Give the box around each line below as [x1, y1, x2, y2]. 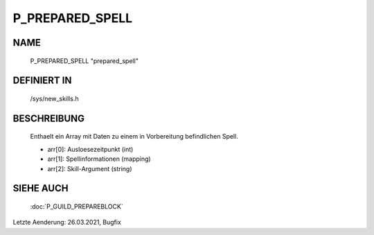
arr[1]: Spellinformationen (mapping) [47, 155, 152, 163]
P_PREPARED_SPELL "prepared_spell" [30, 56, 139, 65]
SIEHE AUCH [12, 182, 69, 194]
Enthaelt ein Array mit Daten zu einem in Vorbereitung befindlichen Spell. [30, 132, 238, 141]
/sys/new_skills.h [30, 94, 79, 103]
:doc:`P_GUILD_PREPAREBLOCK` [30, 202, 124, 211]
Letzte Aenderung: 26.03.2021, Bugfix [12, 218, 121, 227]
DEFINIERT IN [12, 75, 72, 87]
